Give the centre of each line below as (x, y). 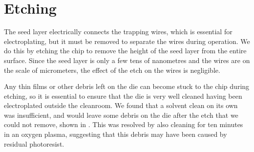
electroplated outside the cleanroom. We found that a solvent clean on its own (121, 105)
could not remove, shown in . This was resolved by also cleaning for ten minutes (124, 124)
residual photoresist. (34, 143)
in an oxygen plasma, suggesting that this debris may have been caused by (116, 134)
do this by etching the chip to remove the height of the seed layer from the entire (125, 51)
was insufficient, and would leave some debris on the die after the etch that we (121, 115)
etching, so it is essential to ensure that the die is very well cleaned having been (123, 96)
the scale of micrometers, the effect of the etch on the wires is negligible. (112, 70)
